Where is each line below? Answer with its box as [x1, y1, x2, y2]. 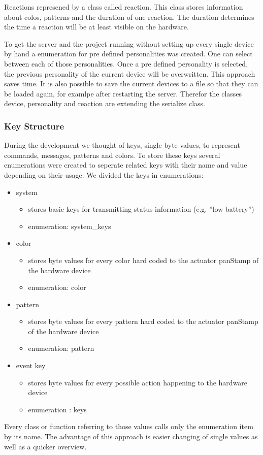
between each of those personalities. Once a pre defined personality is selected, [4, 58, 248, 69]
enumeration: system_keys [28, 220, 111, 231]
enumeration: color [28, 282, 86, 292]
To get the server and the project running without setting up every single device [4, 38, 254, 49]
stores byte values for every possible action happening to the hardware [28, 377, 248, 387]
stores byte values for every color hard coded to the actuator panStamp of [28, 254, 259, 265]
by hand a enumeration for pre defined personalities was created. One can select [4, 48, 253, 59]
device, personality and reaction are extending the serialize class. [4, 98, 205, 109]
